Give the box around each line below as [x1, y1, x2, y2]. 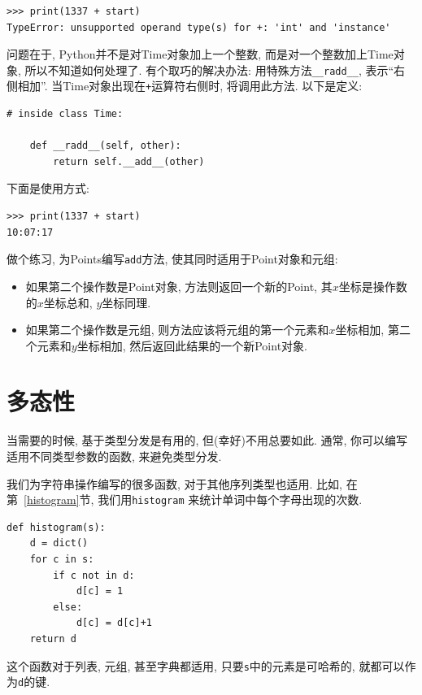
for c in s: [29, 554, 94, 566]
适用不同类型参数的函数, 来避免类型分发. [7, 448, 222, 464]
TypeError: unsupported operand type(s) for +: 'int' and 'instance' [7, 21, 391, 33]
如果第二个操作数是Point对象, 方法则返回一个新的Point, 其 [25, 277, 333, 294]
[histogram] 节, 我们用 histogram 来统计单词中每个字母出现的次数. [24, 491, 363, 508]
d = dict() [29, 537, 89, 549]
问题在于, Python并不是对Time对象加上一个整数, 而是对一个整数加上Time [7, 46, 394, 63]
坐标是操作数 [338, 277, 407, 294]
